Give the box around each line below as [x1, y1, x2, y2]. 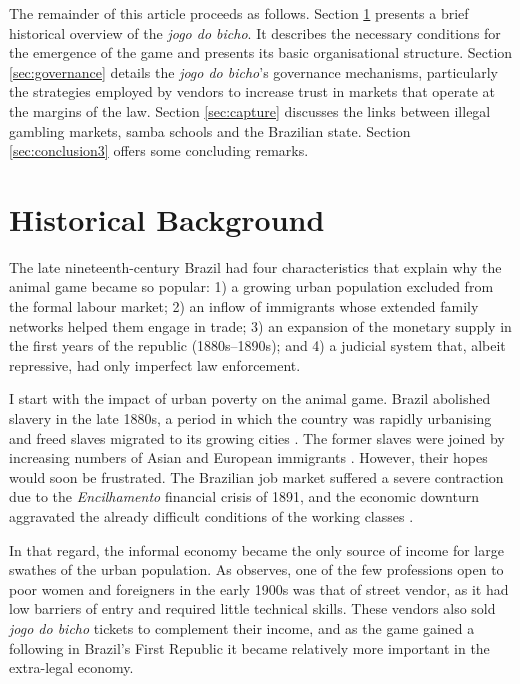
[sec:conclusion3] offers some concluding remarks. [9, 140, 309, 161]
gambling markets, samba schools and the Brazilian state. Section [9, 120, 411, 141]
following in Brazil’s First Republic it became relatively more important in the [9, 637, 490, 658]
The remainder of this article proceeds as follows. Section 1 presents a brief [9, 3, 469, 23]
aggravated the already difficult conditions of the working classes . [9, 506, 414, 526]
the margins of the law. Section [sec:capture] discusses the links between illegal [9, 100, 491, 121]
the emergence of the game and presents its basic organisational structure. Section [9, 42, 513, 63]
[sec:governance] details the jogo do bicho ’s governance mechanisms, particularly [9, 61, 499, 82]
